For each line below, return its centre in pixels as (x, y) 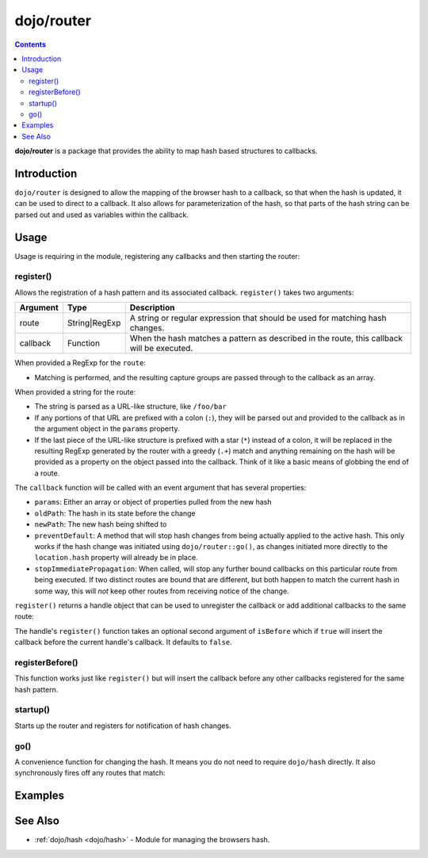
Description (152, 307)
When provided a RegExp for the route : (80, 363)
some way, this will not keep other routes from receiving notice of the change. (162, 591)
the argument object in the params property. (107, 429)
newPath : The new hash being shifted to (101, 524)
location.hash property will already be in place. (116, 558)
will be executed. (161, 349)
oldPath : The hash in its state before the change (115, 513)
